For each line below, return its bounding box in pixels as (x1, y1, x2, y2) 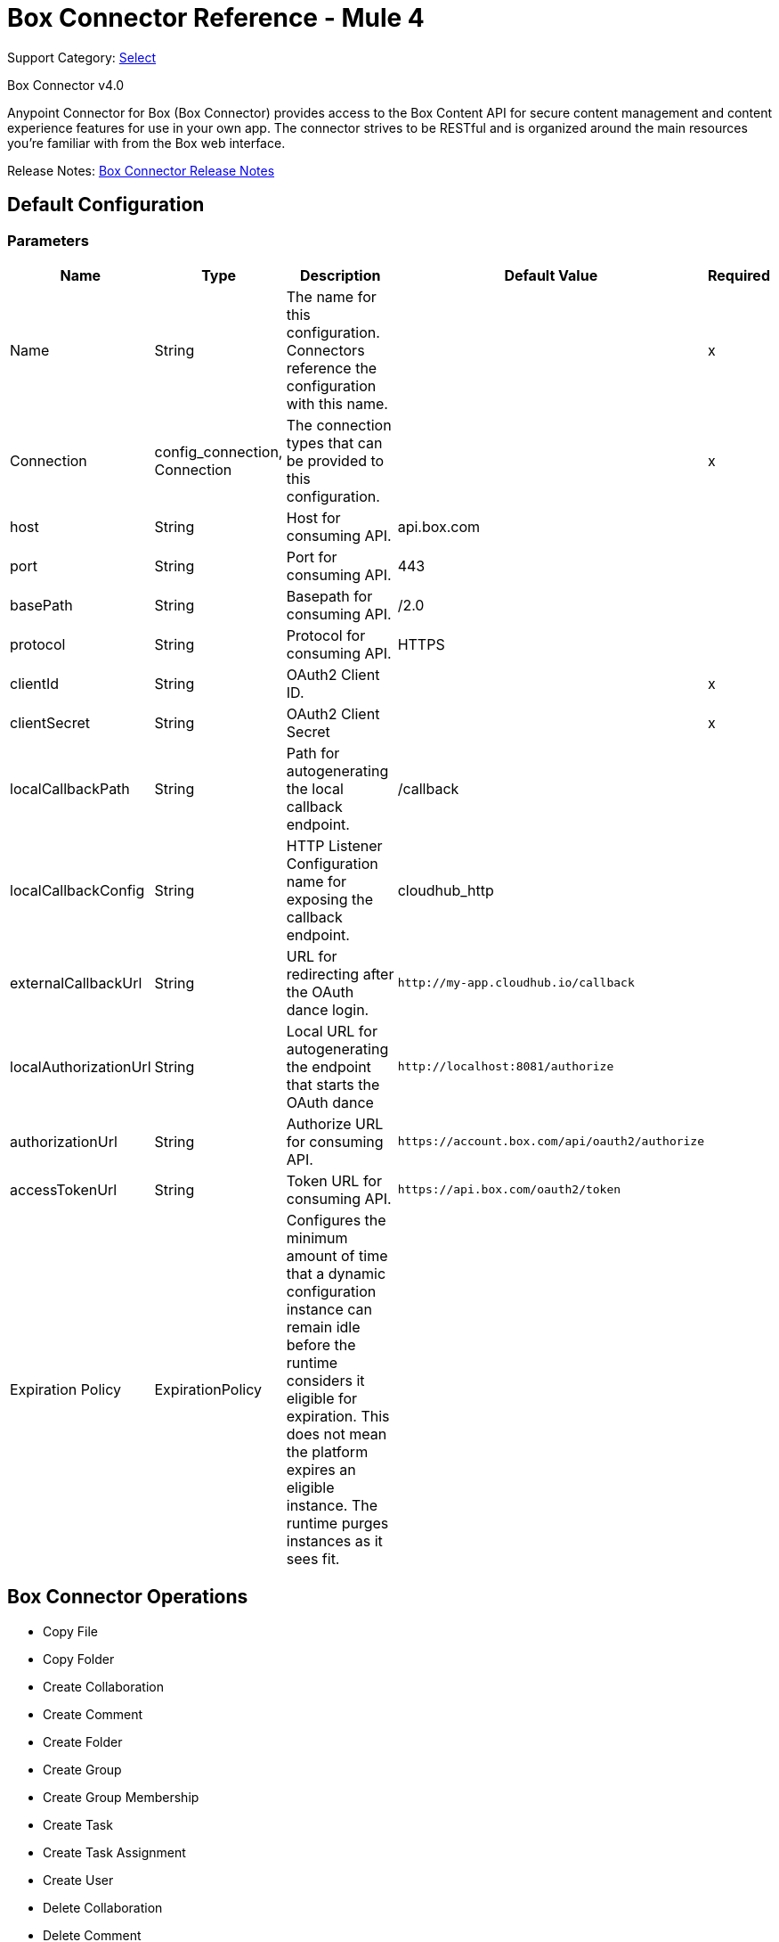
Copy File (43, 1623, 98, 1639)
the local (286, 779, 344, 798)
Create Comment (43, 1706, 143, 1722)
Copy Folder (43, 1651, 115, 1667)
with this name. (286, 394, 388, 413)
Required (708, 266, 770, 284)
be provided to (286, 451, 385, 470)
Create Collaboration (43, 1678, 164, 1694)
